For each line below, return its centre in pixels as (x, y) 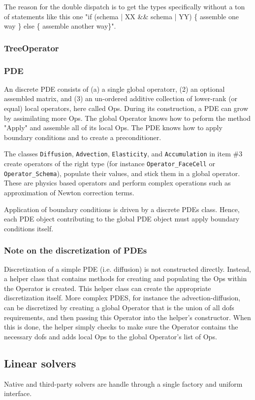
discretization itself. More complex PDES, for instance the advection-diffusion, (122, 298)
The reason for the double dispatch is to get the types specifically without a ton (125, 6)
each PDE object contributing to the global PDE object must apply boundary (122, 219)
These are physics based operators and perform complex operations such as (117, 183)
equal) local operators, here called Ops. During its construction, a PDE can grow (126, 108)
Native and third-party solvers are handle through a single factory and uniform (123, 383)
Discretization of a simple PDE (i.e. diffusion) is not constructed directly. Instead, (127, 269)
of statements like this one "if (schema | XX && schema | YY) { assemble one (121, 16)
